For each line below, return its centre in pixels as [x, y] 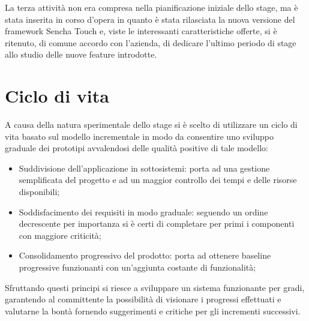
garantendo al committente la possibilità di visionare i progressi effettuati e [143, 299]
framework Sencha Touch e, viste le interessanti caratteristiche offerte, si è [141, 31]
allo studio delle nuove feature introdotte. [81, 54]
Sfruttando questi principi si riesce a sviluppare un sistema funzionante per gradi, [155, 287]
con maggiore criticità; [60, 235]
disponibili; [39, 192]
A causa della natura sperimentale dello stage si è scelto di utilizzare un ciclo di [151, 124]
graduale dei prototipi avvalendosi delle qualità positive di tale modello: [136, 148]
